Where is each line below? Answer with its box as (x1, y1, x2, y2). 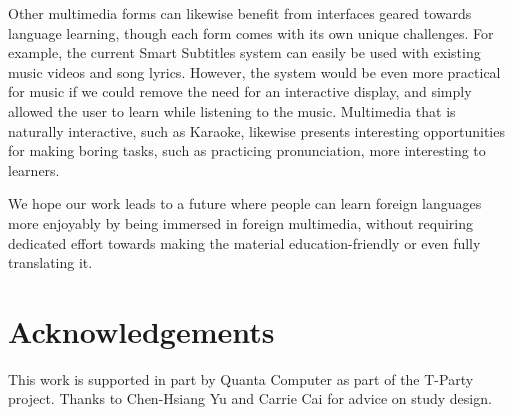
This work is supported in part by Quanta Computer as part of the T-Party (8, 368, 474, 389)
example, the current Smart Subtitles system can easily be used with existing (8, 42, 481, 63)
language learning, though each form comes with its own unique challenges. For (8, 22, 494, 43)
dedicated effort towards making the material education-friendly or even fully (8, 232, 481, 253)
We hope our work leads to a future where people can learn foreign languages (8, 193, 482, 214)
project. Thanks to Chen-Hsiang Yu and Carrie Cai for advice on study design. (8, 388, 492, 409)
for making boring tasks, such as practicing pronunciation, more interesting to (8, 140, 486, 161)
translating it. (8, 252, 93, 273)
